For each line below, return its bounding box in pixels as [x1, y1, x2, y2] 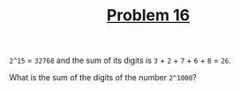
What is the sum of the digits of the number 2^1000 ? [9, 72, 197, 83]
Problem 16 [106, 5, 191, 26]
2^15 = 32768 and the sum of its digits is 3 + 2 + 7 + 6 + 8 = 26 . [9, 55, 232, 66]
